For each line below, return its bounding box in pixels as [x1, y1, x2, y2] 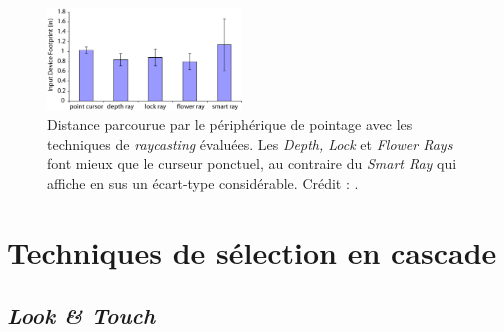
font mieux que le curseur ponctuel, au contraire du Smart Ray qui [47, 153, 457, 174]
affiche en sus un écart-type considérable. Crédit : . [47, 172, 359, 193]
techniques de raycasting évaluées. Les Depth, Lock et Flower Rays [47, 133, 453, 154]
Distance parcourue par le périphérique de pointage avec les [47, 114, 413, 135]
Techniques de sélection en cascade [7, 231, 497, 272]
